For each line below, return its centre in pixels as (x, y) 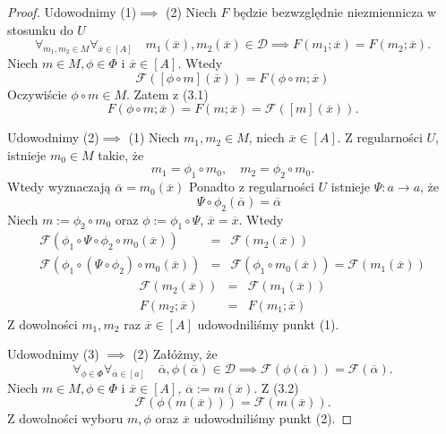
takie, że (121, 154)
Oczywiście (37, 94)
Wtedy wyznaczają (59, 187)
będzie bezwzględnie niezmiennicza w (335, 12)
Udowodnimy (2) (53, 137)
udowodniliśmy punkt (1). (268, 323)
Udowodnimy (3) (53, 354)
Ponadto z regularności (251, 187)
